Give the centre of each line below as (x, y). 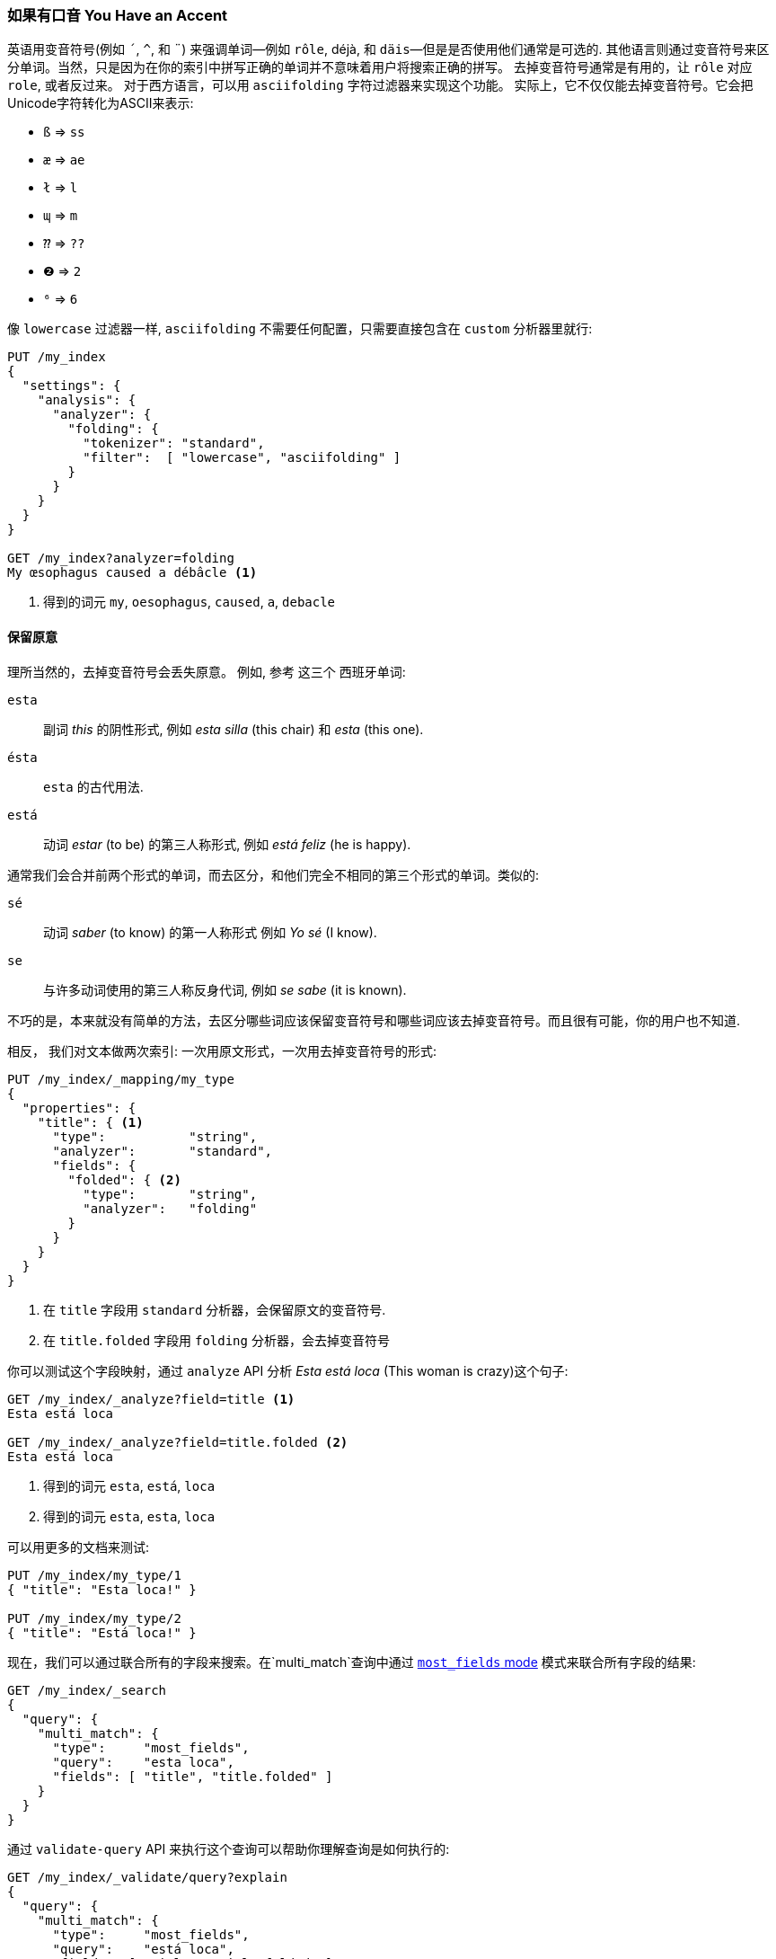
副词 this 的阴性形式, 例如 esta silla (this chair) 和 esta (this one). (234, 729)
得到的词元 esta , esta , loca (129, 1516)
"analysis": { (87, 400)
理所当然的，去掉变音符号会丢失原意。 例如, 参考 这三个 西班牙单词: (207, 671)
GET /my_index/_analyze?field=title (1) (151, 1399)
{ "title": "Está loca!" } (102, 1632)
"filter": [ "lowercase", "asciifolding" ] (242, 458)
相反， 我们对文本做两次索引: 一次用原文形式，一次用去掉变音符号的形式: (222, 1050)
